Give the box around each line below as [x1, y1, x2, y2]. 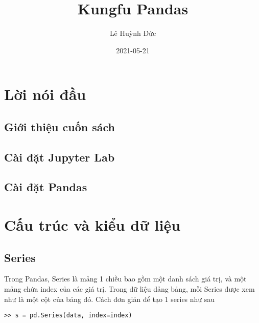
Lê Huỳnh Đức [109, 28, 156, 38]
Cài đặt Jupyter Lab [4, 149, 115, 165]
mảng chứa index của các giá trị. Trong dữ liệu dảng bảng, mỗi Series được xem [4, 284, 255, 294]
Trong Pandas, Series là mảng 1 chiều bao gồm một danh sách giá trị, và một [4, 273, 247, 284]
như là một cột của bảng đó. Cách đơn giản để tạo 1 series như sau [4, 293, 215, 304]
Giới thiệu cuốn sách [4, 118, 115, 134]
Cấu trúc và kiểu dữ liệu [4, 214, 181, 235]
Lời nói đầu [4, 84, 86, 105]
